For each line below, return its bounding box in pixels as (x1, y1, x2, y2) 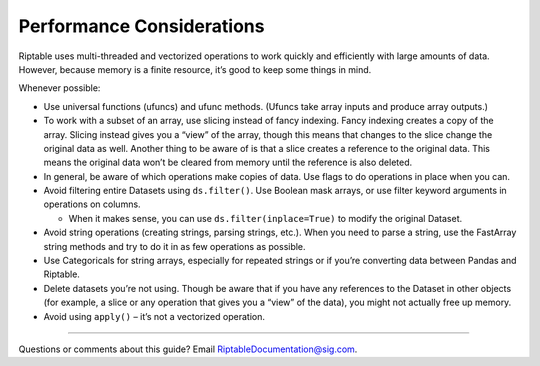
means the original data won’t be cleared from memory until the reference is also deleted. (43, 156, 413, 169)
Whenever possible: (18, 82, 101, 94)
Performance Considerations (18, 15, 265, 37)
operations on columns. (43, 198, 141, 210)
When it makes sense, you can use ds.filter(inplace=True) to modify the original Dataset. (68, 212, 463, 224)
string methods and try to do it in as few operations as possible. (43, 240, 306, 252)
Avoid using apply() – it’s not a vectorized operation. (43, 310, 265, 322)
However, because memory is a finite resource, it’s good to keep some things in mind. (18, 63, 372, 75)
